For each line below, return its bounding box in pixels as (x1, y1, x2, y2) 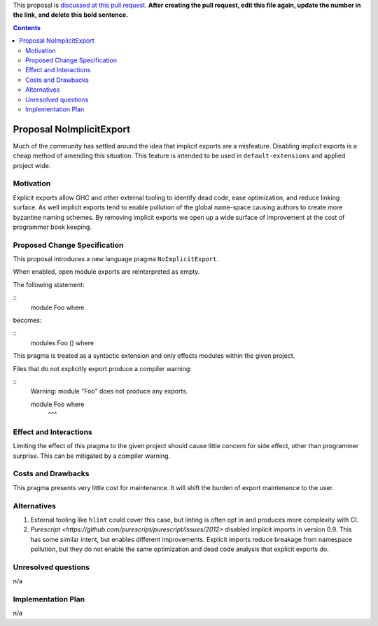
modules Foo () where (30, 338, 94, 347)
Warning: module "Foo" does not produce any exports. (30, 387, 188, 396)
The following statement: (13, 280, 85, 288)
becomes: (13, 316, 42, 324)
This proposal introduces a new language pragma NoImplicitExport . (13, 255, 219, 263)
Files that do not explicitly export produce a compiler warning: (13, 364, 192, 373)
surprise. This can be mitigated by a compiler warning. (13, 452, 171, 460)
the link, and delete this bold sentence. (13, 11, 129, 19)
